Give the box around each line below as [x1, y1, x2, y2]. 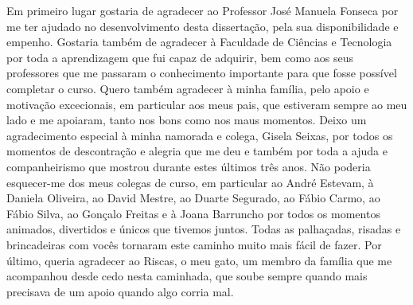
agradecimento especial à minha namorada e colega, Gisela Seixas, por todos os [6, 127, 393, 143]
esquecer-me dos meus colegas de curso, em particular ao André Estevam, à [6, 174, 374, 190]
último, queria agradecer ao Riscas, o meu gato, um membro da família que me [6, 252, 392, 268]
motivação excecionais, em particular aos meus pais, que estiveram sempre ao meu [6, 96, 407, 112]
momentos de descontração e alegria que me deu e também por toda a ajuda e [6, 143, 388, 159]
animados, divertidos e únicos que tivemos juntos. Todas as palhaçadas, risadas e [6, 221, 401, 237]
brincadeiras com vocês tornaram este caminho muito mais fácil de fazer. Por [6, 236, 382, 252]
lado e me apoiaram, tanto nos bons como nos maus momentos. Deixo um [6, 111, 367, 128]
